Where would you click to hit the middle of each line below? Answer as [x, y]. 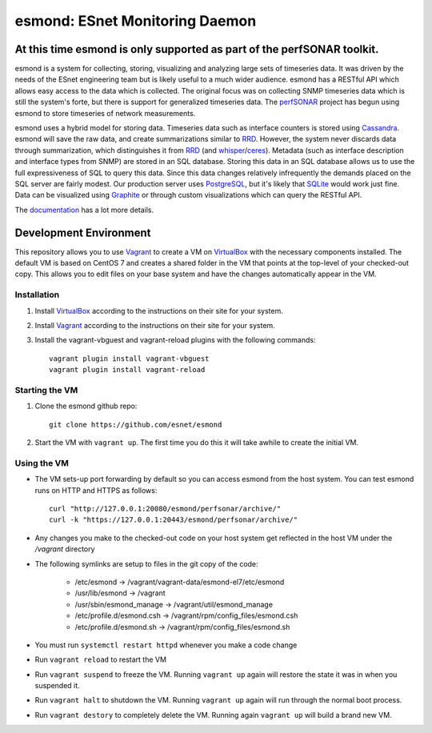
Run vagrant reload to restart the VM [101, 659]
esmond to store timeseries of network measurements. [105, 113]
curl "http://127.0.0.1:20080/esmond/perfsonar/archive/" [165, 509]
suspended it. [57, 686]
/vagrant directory [65, 549]
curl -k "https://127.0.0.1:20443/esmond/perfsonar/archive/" [174, 520]
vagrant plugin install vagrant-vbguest [129, 358]
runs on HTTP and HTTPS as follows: [96, 490]
